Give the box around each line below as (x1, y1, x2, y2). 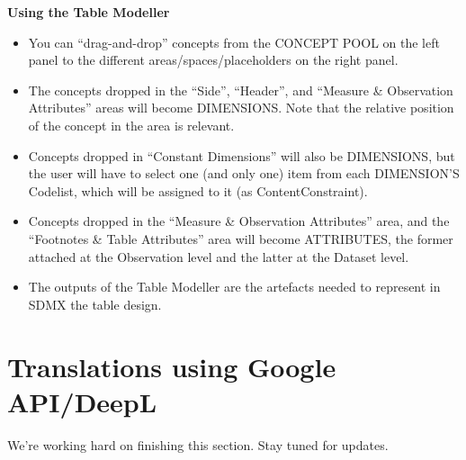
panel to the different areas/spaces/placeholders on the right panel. (28, 50, 399, 69)
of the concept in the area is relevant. (28, 115, 235, 134)
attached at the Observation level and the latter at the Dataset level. (28, 247, 409, 266)
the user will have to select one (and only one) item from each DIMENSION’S (28, 164, 460, 183)
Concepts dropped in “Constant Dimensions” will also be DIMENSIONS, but (28, 146, 455, 165)
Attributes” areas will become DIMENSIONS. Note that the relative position (28, 98, 454, 117)
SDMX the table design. (28, 294, 162, 313)
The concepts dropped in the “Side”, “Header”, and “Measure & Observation (28, 80, 453, 99)
